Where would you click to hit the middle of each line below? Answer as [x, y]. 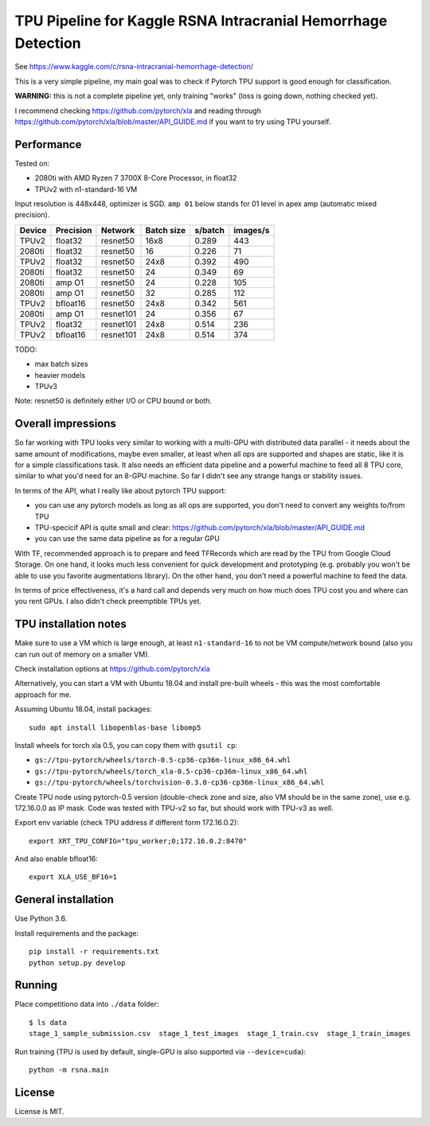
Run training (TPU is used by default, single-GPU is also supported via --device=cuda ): [160, 1051]
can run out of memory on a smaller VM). [82, 654]
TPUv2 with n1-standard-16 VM [86, 189]
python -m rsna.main [69, 1070]
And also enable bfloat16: [57, 859]
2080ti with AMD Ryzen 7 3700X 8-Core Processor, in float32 [136, 178]
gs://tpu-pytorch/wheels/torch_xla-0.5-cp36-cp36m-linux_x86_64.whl [171, 771]
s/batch [209, 230]
